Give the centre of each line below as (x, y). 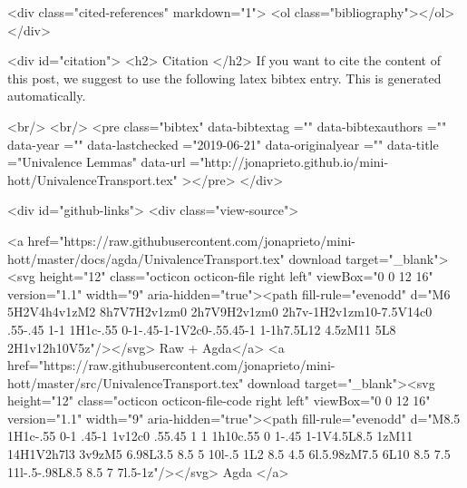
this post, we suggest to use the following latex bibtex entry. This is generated (224, 78)
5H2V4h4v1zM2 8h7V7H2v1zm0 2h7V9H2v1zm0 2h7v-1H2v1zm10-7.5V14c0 (220, 312)
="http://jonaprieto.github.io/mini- (289, 162)
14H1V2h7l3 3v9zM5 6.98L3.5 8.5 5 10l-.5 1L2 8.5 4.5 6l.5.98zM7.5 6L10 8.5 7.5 (229, 454)
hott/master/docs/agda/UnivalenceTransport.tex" (146, 258)
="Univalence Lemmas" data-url (97, 162)
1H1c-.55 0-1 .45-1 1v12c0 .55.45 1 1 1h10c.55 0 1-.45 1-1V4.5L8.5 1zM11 (210, 436)
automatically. (47, 96)
